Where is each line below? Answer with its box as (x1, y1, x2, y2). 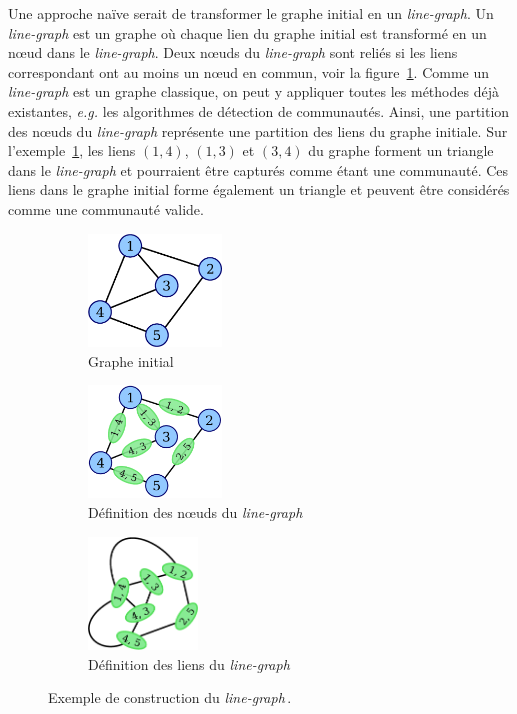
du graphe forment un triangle (308, 140, 494, 161)
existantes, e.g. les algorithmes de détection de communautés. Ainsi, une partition (8, 100, 510, 121)
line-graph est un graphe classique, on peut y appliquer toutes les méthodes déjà (8, 81, 499, 102)
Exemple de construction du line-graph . (48, 687, 292, 708)
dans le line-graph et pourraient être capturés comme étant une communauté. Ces (8, 159, 509, 180)
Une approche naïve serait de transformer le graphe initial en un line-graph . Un (8, 3, 494, 23)
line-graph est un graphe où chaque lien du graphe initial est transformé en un (8, 22, 487, 43)
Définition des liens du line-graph (88, 653, 290, 674)
